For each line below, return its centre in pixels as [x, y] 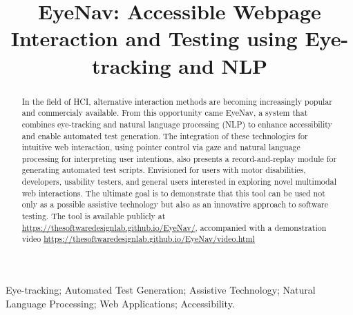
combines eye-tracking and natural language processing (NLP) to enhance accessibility [177, 124]
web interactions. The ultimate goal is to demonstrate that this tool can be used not [173, 193]
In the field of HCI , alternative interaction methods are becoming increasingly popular [177, 101]
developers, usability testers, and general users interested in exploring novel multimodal [179, 182]
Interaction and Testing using [154, 38]
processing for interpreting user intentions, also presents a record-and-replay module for [179, 158]
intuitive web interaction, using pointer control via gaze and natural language [161, 147]
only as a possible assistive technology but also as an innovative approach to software [175, 204]
